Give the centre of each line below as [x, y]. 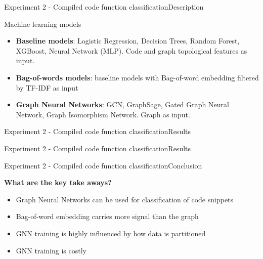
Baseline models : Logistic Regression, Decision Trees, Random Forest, [128, 41]
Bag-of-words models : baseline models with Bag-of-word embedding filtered [137, 77]
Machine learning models [43, 24]
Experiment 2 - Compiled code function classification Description [104, 7]
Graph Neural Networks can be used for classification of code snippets [125, 199]
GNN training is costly [51, 250]
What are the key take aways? [58, 182]
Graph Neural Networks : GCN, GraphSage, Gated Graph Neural [122, 104]
